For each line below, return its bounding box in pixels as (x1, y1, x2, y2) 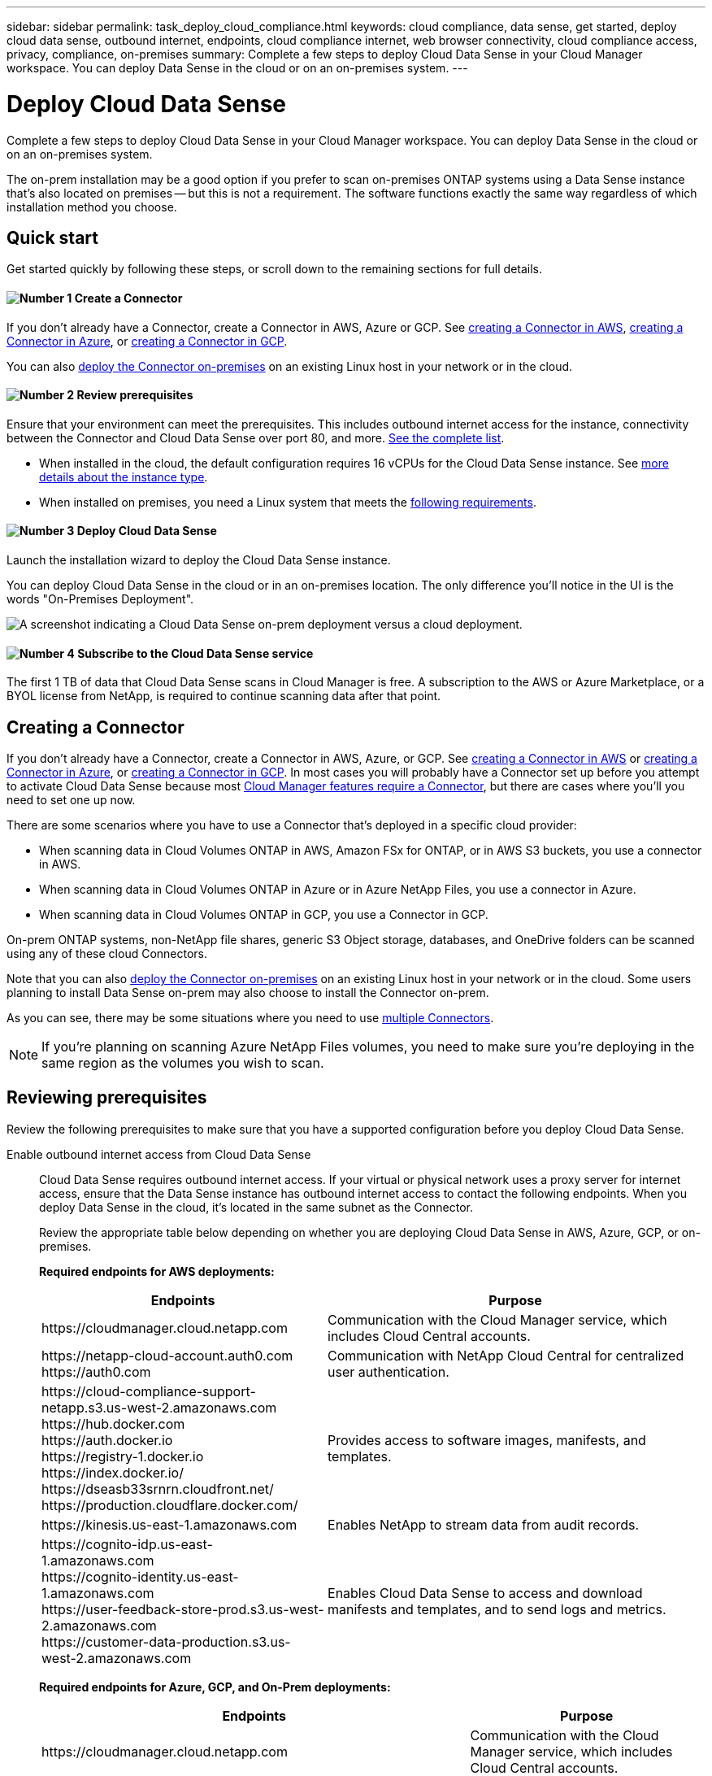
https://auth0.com (41, 1363, 151, 1380)
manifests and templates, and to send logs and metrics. (328, 1600, 666, 1617)
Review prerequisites (76, 388, 193, 403)
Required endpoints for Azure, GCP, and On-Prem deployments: (39, 1679, 391, 1694)
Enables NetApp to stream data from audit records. (328, 1516, 640, 1533)
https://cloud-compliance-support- (41, 1382, 256, 1399)
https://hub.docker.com (41, 1415, 185, 1432)
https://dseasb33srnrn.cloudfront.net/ (41, 1480, 274, 1497)
